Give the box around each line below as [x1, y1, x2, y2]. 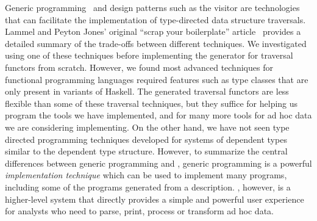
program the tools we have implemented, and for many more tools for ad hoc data [5, 109, 312, 121]
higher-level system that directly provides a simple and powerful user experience [5, 192, 304, 205]
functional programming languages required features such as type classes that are [5, 73, 308, 85]
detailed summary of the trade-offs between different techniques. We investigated [5, 37, 307, 49]
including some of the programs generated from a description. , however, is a [5, 180, 291, 193]
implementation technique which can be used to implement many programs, [5, 168, 287, 181]
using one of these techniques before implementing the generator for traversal [5, 49, 293, 62]
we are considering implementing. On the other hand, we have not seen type [5, 120, 290, 133]
